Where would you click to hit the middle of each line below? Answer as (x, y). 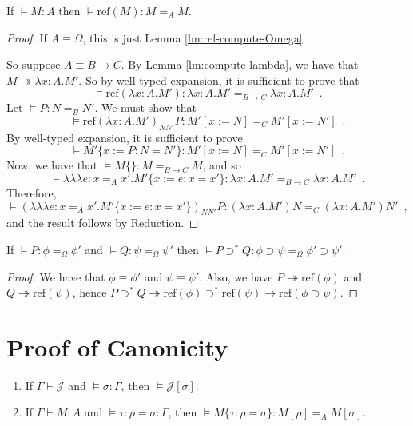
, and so (222, 165)
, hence (89, 292)
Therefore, (32, 192)
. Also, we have (236, 276)
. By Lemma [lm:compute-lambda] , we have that (240, 64)
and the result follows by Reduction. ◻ (103, 223)
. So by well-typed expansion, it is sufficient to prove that (219, 80)
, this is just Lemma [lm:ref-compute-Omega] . (194, 37)
